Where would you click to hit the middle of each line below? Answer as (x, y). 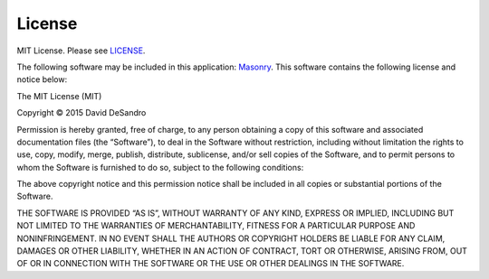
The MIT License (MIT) (59, 96)
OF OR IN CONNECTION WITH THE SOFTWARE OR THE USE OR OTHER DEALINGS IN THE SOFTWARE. (211, 264)
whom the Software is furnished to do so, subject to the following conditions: (160, 167)
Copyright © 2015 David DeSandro (81, 113)
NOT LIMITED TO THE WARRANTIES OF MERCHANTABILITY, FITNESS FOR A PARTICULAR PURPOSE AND (216, 226)
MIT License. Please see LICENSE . (81, 51)
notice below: (42, 79)
